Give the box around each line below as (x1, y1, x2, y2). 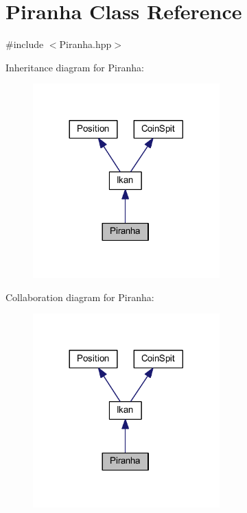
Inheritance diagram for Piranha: (5, 60, 144, 74)
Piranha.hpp (59, 37, 112, 51)
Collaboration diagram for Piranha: (5, 289, 154, 304)
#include (5, 37, 44, 51)
